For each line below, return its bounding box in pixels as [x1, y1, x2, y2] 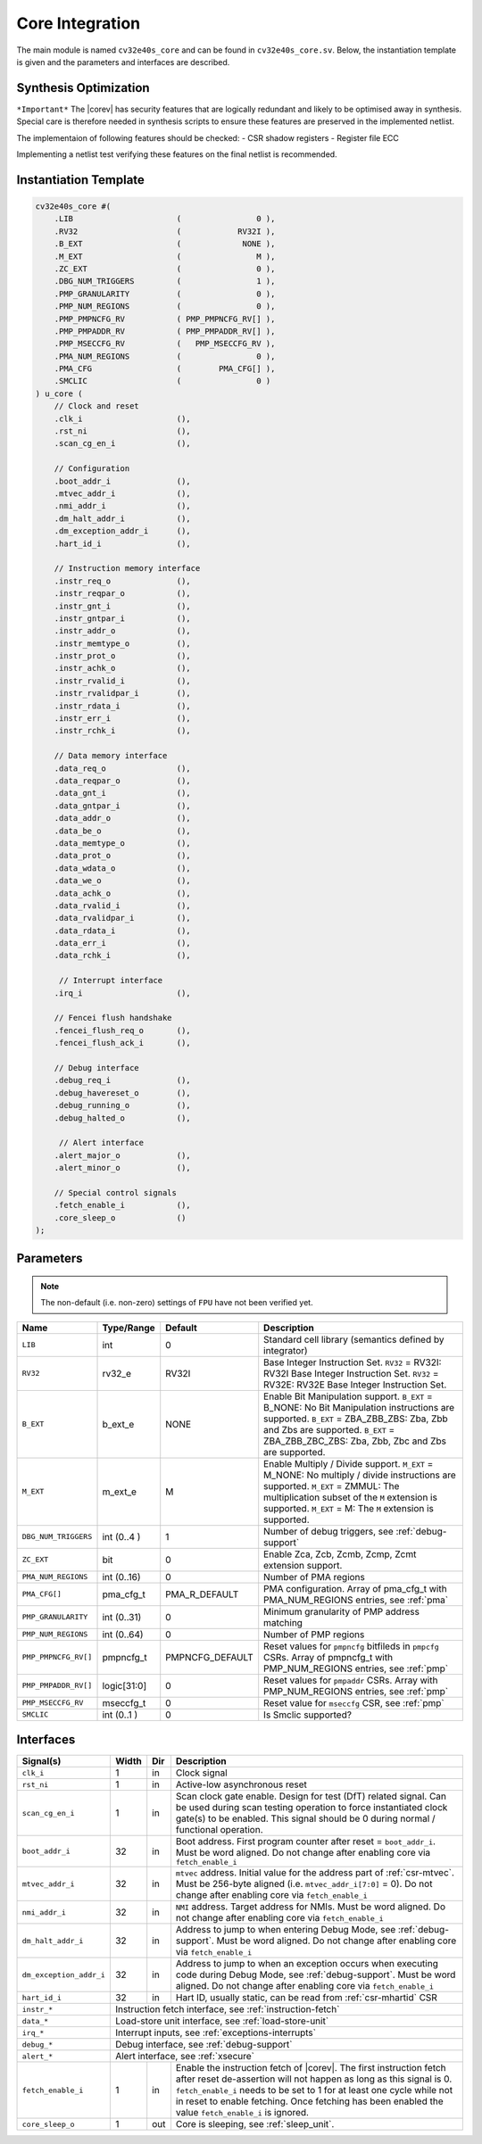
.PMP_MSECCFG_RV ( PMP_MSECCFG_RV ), [54, 339, 276, 349]
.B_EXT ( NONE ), [54, 239, 276, 249]
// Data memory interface [54, 750, 168, 761]
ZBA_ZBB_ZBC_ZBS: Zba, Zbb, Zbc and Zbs [263, 1435, 446, 1447]
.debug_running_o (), [54, 1100, 191, 1111]
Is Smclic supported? [263, 1709, 353, 1721]
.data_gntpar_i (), [54, 800, 191, 811]
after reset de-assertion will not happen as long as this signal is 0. [175, 2073, 453, 2085]
